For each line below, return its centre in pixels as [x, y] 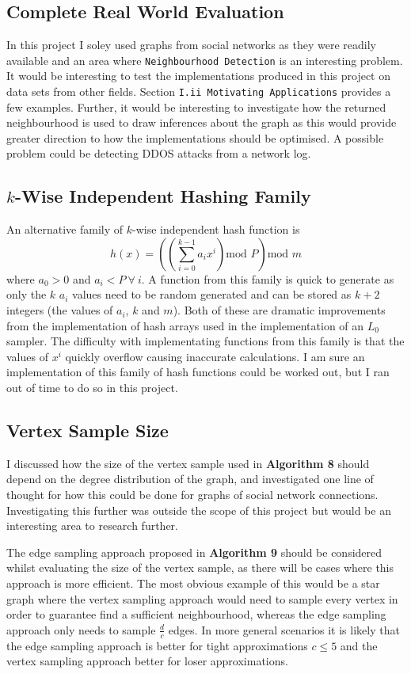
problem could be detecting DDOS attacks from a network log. [159, 153]
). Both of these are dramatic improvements [279, 310]
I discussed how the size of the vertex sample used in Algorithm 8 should [188, 463]
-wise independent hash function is [216, 229]
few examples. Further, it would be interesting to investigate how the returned [196, 107]
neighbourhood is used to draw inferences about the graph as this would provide [202, 122]
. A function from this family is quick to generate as [268, 278]
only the [27, 294]
